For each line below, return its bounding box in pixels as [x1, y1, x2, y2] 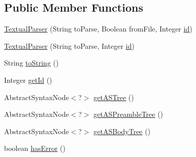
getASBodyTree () [93, 125, 151, 136]
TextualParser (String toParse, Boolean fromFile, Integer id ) [4, 23, 192, 34]
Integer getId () [4, 74, 52, 85]
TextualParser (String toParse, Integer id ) [4, 40, 135, 51]
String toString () [4, 57, 59, 68]
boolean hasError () [4, 143, 66, 153]
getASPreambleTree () [93, 109, 164, 119]
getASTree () [93, 91, 134, 102]
